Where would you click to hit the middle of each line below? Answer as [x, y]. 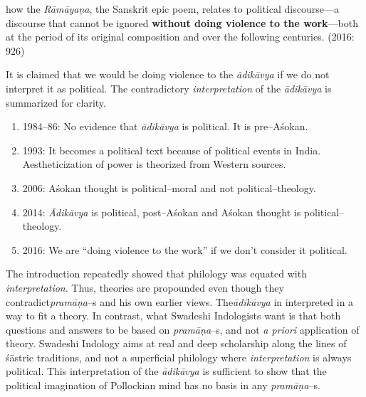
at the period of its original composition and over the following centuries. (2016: [180, 37]
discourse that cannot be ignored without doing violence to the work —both [182, 22]
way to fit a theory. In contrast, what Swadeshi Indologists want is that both [173, 316]
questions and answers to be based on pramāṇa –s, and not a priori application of [183, 329]
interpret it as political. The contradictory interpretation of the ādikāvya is [169, 88]
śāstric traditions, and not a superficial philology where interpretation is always [179, 357]
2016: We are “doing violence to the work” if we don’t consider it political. [185, 249]
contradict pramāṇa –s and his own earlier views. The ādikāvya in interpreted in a [180, 301]
